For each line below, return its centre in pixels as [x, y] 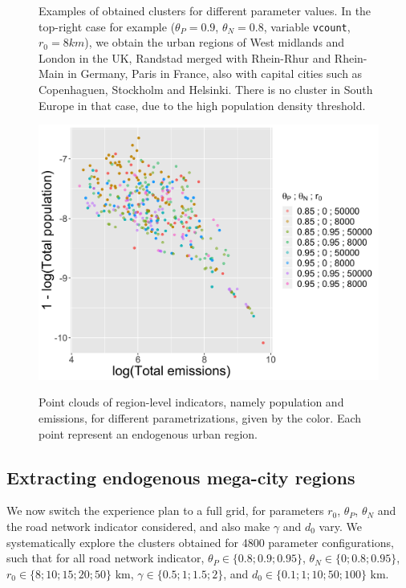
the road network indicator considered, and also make [138, 526]
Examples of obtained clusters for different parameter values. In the [205, 10]
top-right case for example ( [107, 26]
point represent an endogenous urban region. [148, 433]
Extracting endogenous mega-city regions [181, 477]
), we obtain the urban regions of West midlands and [215, 42]
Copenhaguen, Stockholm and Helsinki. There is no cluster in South [206, 90]
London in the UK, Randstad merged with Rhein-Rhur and [185, 57]
